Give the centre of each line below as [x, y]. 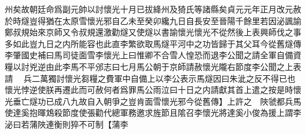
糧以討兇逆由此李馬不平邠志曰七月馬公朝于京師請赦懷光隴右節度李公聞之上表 [153, 66]
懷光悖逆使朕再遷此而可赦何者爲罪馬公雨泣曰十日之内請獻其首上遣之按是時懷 [153, 90]
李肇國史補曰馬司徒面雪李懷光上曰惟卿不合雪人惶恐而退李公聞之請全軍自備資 [153, 55]
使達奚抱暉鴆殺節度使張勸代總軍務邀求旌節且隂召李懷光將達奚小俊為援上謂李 [153, 113]
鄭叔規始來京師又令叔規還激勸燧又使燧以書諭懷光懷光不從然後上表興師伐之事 [153, 32]
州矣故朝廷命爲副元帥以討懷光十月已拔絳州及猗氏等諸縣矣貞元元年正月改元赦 [153, 9]
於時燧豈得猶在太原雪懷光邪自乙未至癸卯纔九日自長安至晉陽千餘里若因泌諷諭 [153, 20]
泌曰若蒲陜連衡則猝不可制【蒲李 [66, 124]
